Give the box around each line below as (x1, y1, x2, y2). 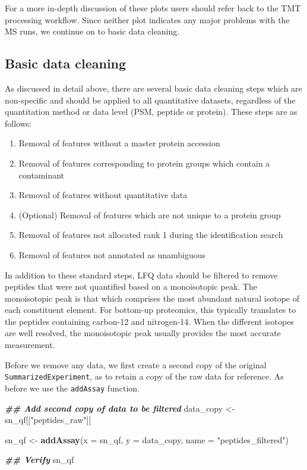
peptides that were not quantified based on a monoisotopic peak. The (5, 280, 257, 293)
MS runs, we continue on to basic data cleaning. (5, 25, 180, 37)
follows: (5, 117, 32, 129)
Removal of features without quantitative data (18, 189, 188, 201)
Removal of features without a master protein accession (18, 137, 220, 149)
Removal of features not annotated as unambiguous (18, 248, 206, 261)
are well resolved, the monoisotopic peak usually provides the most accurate (5, 327, 281, 339)
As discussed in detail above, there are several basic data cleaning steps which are (5, 82, 302, 94)
